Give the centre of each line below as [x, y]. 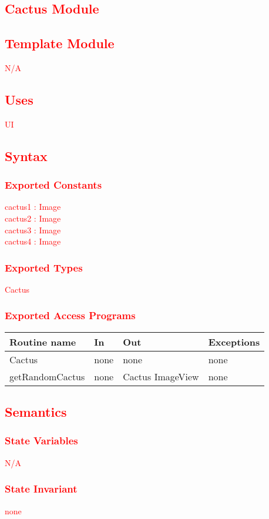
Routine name [43, 341]
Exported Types [44, 267]
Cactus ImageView [161, 376]
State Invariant [41, 489]
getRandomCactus [47, 376]
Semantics [36, 412]
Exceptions [234, 341]
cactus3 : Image [33, 230]
